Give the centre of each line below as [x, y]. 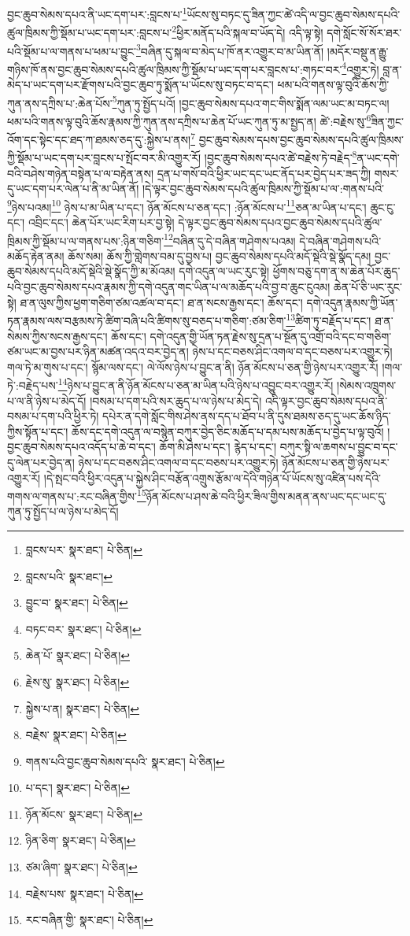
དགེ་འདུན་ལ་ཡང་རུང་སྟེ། [224, 271]
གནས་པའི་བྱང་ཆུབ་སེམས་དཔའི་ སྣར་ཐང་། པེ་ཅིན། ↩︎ [125, 761]
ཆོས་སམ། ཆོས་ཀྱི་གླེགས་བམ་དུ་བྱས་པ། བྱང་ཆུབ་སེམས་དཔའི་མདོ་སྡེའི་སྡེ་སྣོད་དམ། [220, 255]
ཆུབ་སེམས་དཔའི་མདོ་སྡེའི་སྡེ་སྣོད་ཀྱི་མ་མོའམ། [91, 271]
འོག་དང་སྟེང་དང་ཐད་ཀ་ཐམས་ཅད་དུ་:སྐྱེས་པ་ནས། [99, 139]
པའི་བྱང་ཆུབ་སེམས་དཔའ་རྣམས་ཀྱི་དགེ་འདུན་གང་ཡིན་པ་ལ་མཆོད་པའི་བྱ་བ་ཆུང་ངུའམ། [169, 287]
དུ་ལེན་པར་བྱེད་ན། [41, 462]
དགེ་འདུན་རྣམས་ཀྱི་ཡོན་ [352, 302]
